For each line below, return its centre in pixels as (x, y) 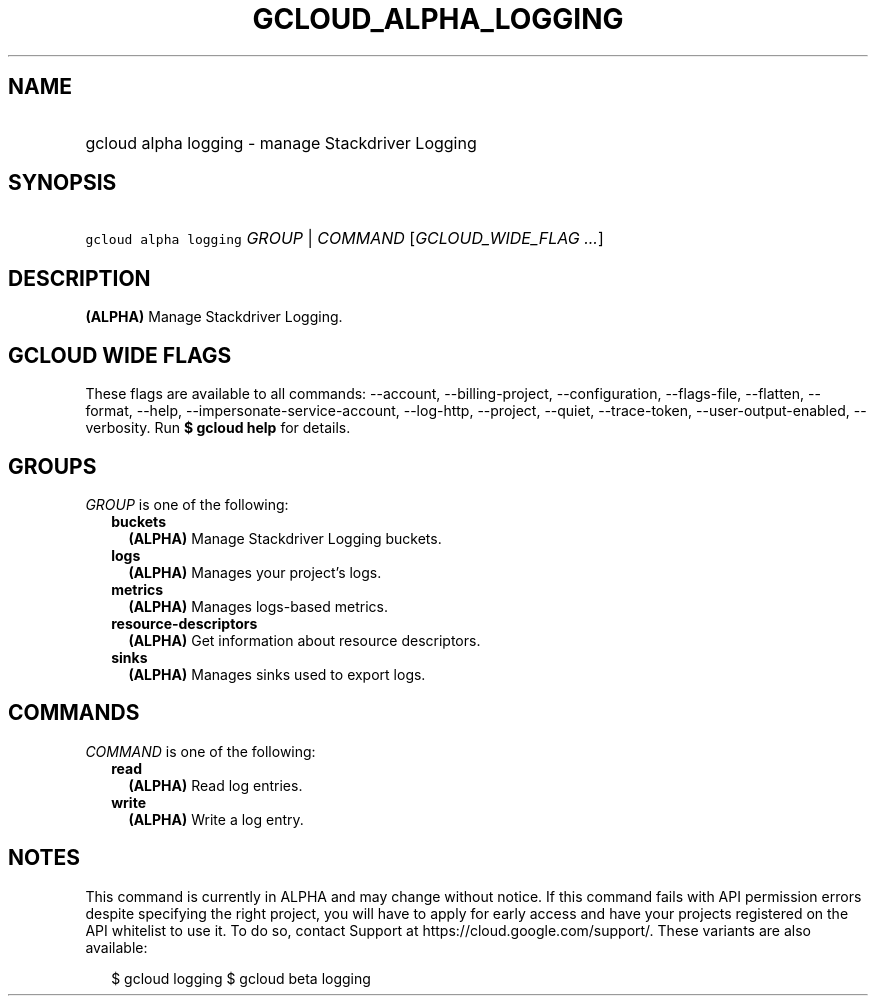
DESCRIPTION (79, 278)
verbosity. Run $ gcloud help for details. (218, 428)
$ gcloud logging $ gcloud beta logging (241, 978)
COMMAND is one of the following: (200, 751)
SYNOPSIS (62, 183)
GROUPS (52, 466)
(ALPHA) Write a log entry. (216, 819)
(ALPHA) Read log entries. (215, 785)
